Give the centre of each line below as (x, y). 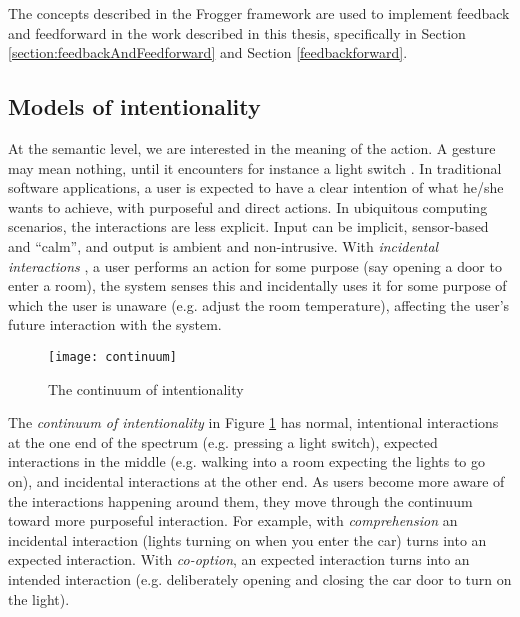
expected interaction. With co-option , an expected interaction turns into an (239, 559)
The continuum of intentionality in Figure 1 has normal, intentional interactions (253, 422)
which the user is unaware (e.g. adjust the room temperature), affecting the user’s (259, 304)
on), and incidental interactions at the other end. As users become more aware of (256, 480)
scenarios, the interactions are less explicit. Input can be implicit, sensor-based (248, 226)
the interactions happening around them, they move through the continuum (240, 500)
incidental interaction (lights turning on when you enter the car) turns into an (247, 539)
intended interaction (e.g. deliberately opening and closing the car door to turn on (260, 578)
